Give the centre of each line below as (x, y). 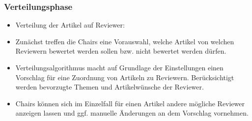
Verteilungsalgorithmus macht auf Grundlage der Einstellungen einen (119, 67)
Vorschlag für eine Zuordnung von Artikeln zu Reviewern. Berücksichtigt (125, 77)
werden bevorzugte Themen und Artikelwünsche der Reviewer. (110, 87)
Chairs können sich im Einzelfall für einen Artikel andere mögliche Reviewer (130, 103)
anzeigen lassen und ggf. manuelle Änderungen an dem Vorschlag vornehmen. (132, 113)
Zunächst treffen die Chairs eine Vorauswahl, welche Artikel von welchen (125, 41)
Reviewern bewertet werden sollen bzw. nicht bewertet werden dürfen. (121, 51)
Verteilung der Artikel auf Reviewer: (70, 25)
